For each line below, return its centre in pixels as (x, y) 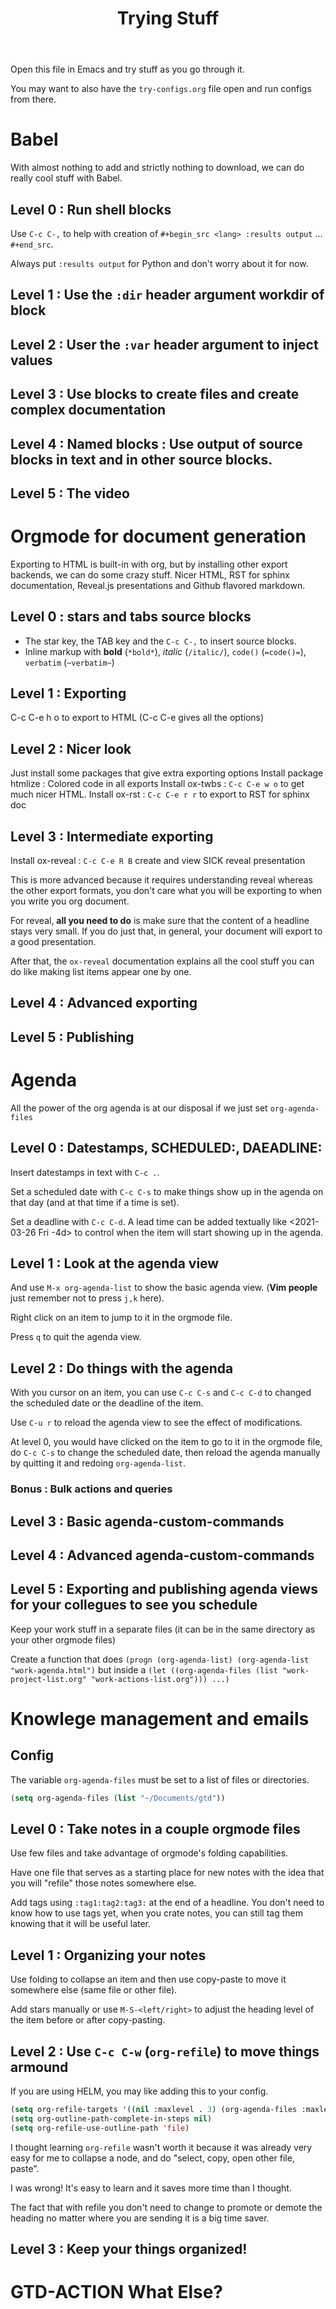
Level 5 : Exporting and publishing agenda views (164, 1589)
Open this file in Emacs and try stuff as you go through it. (127, 69)
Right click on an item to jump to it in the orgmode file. (121, 1318)
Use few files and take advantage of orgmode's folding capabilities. (149, 1853)
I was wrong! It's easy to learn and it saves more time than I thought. (151, 2188)
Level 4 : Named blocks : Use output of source (156, 443)
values (31, 360)
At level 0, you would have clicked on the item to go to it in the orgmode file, (166, 1442)
